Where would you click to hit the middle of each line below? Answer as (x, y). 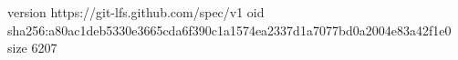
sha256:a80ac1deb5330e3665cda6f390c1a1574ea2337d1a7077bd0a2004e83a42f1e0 (229, 30)
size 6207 (32, 48)
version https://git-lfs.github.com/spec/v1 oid (136, 12)
